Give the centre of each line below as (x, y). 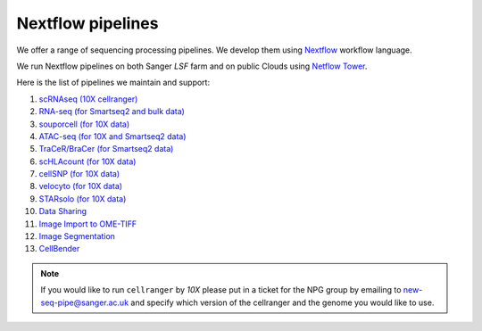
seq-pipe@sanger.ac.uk (85, 302)
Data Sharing (63, 211)
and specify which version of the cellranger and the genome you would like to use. (283, 302)
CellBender (59, 249)
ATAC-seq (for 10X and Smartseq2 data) (112, 136)
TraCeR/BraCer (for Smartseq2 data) (106, 149)
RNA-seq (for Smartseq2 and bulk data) (112, 112)
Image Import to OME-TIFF (88, 224)
